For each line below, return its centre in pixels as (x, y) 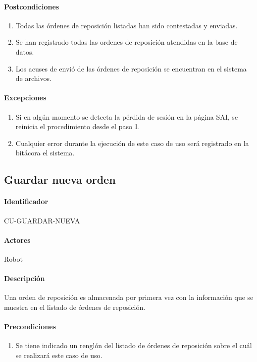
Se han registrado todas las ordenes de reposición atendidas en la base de (127, 42)
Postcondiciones (32, 6)
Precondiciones (30, 326)
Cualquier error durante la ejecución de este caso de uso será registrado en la (132, 143)
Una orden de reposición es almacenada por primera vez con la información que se (129, 297)
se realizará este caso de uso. (59, 355)
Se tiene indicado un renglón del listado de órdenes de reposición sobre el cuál (134, 345)
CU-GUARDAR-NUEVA (42, 220)
